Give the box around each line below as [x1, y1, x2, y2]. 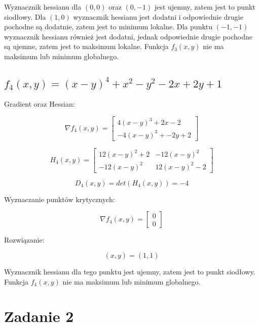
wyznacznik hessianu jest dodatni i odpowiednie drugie [73, 11, 243, 22]
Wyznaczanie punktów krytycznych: [4, 194, 115, 204]
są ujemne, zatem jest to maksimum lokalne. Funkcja [4, 41, 169, 52]
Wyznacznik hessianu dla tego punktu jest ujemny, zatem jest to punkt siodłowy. [4, 266, 255, 277]
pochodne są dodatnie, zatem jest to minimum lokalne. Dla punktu [4, 21, 213, 32]
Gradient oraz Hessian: [4, 99, 75, 109]
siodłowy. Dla [4, 11, 46, 22]
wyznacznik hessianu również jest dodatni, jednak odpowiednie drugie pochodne [4, 31, 252, 41]
